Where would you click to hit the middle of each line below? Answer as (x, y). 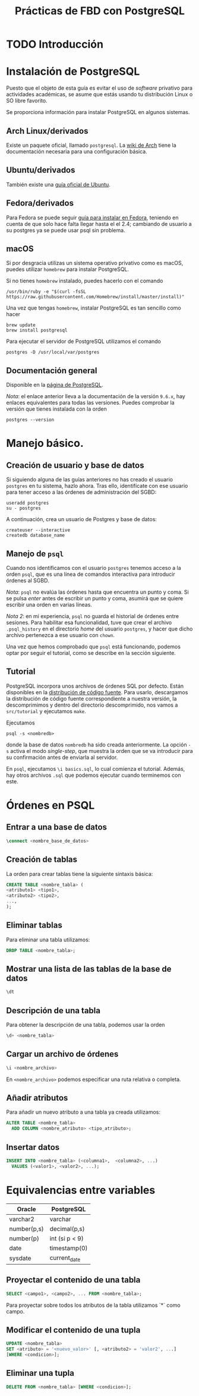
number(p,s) (27, 1228)
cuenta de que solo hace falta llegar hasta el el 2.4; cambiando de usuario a (99, 223)
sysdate (20, 1258)
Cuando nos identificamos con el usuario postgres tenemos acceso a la (94, 568)
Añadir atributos (37, 1098)
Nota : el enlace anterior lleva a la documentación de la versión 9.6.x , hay (96, 396)
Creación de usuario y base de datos (75, 465)
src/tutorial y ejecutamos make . (46, 711)
